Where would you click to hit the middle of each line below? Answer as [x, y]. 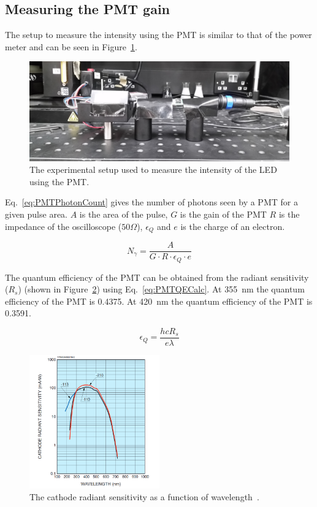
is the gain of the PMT [223, 214]
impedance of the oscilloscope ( [63, 226]
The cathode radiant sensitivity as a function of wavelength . [144, 497]
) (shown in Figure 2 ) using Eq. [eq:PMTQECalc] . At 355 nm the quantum [161, 289]
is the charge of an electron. [233, 226]
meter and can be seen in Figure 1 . [71, 46]
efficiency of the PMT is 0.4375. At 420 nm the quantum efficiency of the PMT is [159, 301]
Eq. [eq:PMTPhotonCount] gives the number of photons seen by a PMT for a [151, 202]
